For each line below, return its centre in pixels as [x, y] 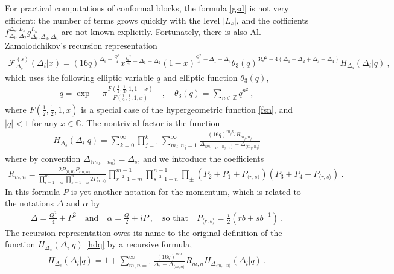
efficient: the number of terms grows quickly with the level [113, 20]
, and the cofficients [272, 20]
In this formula [33, 191]
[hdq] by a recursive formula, [139, 244]
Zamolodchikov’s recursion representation [81, 46]
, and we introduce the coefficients [201, 158]
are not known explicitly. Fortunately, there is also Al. [161, 32]
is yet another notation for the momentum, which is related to [186, 191]
